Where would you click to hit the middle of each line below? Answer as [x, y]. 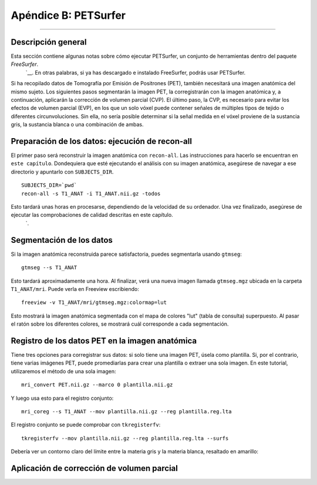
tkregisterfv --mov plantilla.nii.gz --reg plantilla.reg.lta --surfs [125, 438]
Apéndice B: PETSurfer [68, 15]
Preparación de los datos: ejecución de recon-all [101, 141]
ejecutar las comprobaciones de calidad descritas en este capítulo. [92, 215]
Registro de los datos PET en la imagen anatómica [104, 341]
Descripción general [49, 42]
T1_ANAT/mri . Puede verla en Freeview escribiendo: [75, 289]
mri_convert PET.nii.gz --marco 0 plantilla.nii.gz [97, 385]
